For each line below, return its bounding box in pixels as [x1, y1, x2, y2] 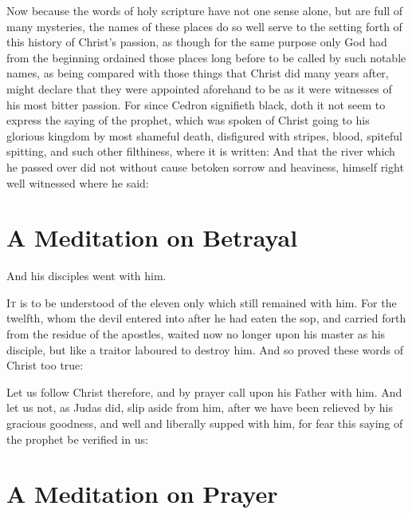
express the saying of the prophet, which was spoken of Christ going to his [6, 112, 370, 128]
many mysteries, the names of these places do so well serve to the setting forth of [6, 18, 402, 34]
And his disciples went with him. [6, 267, 167, 284]
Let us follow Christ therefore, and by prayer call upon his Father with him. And [6, 383, 402, 400]
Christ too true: [6, 357, 84, 374]
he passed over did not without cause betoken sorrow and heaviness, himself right [6, 158, 404, 175]
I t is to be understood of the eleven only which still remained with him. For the [6, 294, 397, 310]
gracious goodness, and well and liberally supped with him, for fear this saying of [6, 415, 403, 431]
